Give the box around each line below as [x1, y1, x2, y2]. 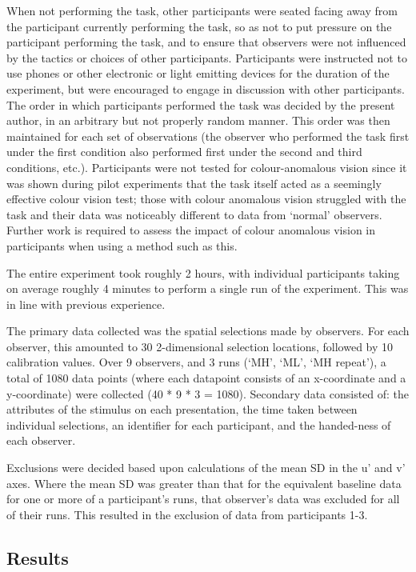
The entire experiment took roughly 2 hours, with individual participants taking [6, 264, 400, 281]
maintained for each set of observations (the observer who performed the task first [6, 127, 410, 144]
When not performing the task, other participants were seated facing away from [6, 2, 398, 18]
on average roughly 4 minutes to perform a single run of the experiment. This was [6, 280, 409, 297]
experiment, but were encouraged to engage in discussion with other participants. [6, 80, 405, 97]
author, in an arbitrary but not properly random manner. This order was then [6, 112, 390, 129]
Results [6, 545, 69, 570]
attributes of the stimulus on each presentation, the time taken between [6, 401, 358, 418]
